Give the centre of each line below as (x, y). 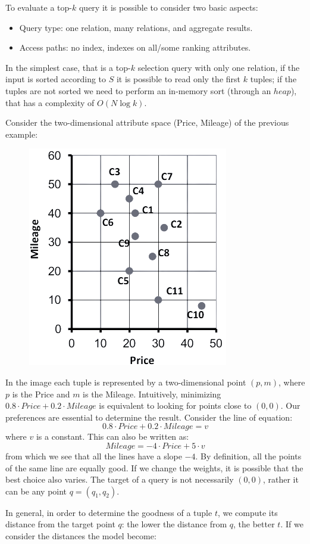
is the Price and (41, 394)
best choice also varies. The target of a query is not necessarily (120, 479)
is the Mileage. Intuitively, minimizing (152, 394)
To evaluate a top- (39, 7)
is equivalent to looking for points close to (175, 405)
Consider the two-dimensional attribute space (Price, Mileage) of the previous (147, 122)
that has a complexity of (50, 102)
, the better (254, 524)
